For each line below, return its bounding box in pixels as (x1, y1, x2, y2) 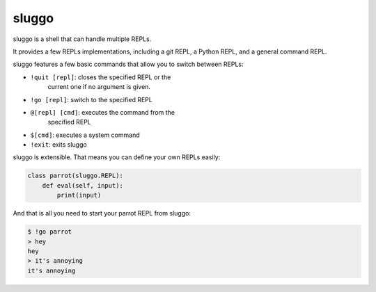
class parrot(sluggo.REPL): (27, 172, 123, 180)
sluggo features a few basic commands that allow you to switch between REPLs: (13, 60, 244, 69)
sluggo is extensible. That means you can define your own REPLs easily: (13, 153, 221, 161)
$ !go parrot (27, 228, 72, 236)
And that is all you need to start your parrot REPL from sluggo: (13, 209, 191, 218)
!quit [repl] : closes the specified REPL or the (30, 73, 171, 81)
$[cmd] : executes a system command (30, 131, 140, 139)
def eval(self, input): (42, 181, 123, 189)
